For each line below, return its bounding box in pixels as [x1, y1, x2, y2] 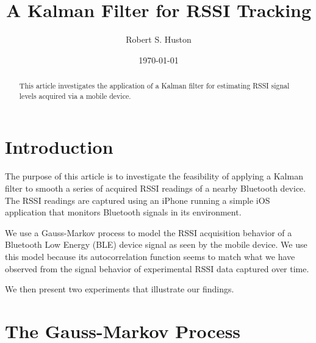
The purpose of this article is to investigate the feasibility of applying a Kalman [5, 170, 303, 182]
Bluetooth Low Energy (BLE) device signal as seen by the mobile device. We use [5, 238, 307, 251]
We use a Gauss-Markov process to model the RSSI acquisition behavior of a [5, 226, 292, 239]
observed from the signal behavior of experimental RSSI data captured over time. [5, 262, 309, 275]
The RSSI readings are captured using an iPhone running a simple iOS [5, 193, 270, 206]
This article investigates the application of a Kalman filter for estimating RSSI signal [19, 81, 290, 91]
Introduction [5, 134, 113, 159]
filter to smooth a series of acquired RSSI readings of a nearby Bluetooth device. [5, 181, 306, 194]
